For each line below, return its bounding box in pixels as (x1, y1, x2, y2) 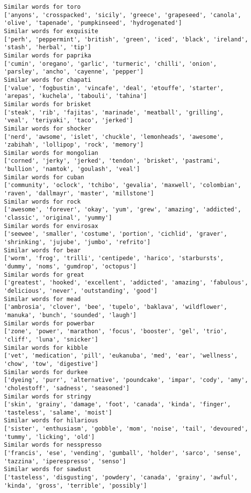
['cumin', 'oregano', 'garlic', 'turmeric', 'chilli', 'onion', (4, 60, 217, 67)
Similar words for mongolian (4, 149, 98, 156)
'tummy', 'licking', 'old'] (4, 433, 95, 440)
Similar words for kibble (4, 344, 88, 351)
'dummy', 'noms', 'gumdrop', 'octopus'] (4, 263, 137, 270)
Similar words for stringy (4, 393, 91, 400)
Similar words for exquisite (4, 27, 98, 35)
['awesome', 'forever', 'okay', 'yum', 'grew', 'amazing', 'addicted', (4, 206, 241, 213)
